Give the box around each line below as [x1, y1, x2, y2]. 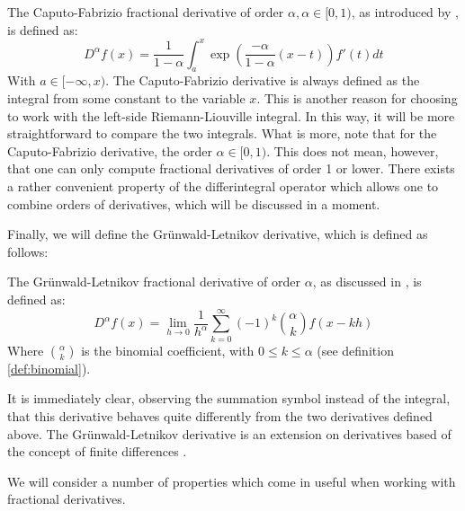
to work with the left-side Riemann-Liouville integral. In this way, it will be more [7, 106, 455, 125]
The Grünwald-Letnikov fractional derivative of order [7, 272, 301, 291]
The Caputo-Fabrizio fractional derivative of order [7, 3, 284, 21]
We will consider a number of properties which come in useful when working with [7, 471, 456, 490]
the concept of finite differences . [7, 442, 187, 461]
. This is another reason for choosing [256, 89, 458, 108]
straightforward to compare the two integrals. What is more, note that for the [7, 124, 437, 143]
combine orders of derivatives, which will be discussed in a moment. [7, 194, 380, 213]
